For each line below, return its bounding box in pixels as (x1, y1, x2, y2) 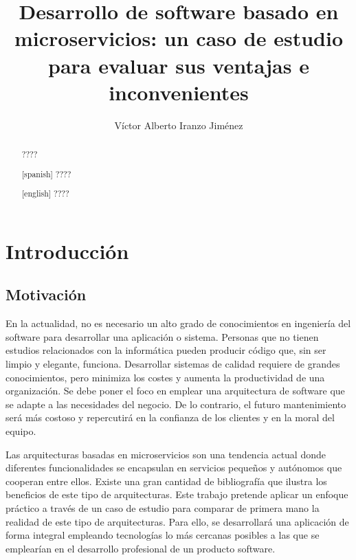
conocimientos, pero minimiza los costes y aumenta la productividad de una (5, 370, 325, 384)
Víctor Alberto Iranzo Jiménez (114, 117, 243, 132)
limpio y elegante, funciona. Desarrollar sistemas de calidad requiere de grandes (5, 357, 340, 370)
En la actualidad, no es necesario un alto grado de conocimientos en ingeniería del (5, 316, 351, 331)
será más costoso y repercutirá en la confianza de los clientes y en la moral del (5, 410, 335, 425)
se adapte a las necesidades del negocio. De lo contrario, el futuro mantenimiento (5, 396, 346, 411)
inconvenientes (109, 78, 249, 106)
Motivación (5, 284, 87, 305)
